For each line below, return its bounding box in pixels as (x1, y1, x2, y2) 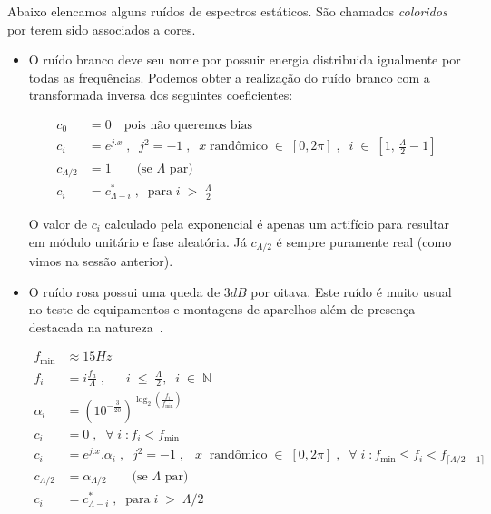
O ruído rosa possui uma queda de (28, 282, 221, 301)
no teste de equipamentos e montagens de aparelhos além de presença (28, 300, 416, 319)
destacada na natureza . (28, 317, 163, 336)
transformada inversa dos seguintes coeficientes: (28, 85, 293, 104)
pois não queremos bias (123, 118, 253, 132)
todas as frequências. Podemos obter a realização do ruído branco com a (28, 67, 430, 86)
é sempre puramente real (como (276, 232, 452, 251)
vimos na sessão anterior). (28, 251, 173, 270)
